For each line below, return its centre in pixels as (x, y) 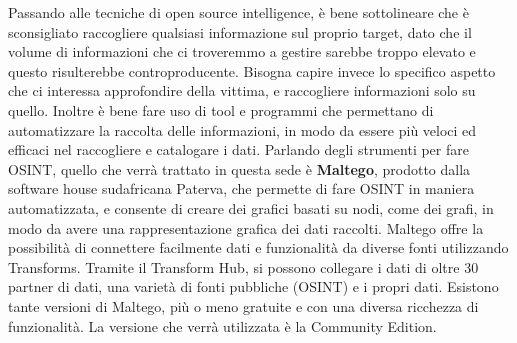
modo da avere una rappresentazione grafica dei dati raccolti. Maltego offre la (246, 227)
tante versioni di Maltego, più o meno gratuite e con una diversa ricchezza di (243, 305)
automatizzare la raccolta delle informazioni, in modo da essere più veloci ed (242, 129)
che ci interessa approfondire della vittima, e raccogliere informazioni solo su (242, 90)
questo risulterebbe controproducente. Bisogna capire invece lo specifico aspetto (252, 70)
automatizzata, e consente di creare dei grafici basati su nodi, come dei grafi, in (251, 207)
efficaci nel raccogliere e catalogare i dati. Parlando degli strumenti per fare (238, 149)
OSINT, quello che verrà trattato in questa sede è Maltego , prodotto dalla (239, 168)
